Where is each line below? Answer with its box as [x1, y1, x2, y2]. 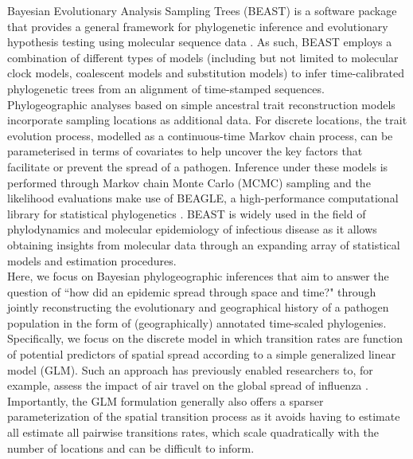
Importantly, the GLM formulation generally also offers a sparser [7, 392, 324, 409]
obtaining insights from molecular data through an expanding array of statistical [7, 236, 400, 253]
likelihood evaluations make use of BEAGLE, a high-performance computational [7, 190, 399, 206]
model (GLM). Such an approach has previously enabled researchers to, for [7, 361, 373, 378]
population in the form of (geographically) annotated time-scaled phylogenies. [7, 314, 387, 331]
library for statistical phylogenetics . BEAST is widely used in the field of [7, 205, 366, 222]
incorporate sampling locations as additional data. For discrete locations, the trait [7, 112, 407, 128]
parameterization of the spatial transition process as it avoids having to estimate [7, 408, 400, 425]
